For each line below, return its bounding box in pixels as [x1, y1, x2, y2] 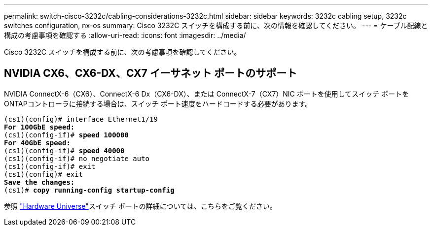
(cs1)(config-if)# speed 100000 [4, 131, 129, 139]
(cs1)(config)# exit [4, 170, 83, 178]
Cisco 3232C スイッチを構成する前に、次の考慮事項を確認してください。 [4, 48, 241, 56]
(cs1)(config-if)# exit [4, 162, 96, 170]
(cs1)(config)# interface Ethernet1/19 [4, 115, 158, 123]
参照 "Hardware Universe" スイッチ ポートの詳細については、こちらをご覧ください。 [4, 201, 277, 210]
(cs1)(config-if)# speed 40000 [4, 146, 125, 155]
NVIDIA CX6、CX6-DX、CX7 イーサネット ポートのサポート [4, 67, 297, 80]
